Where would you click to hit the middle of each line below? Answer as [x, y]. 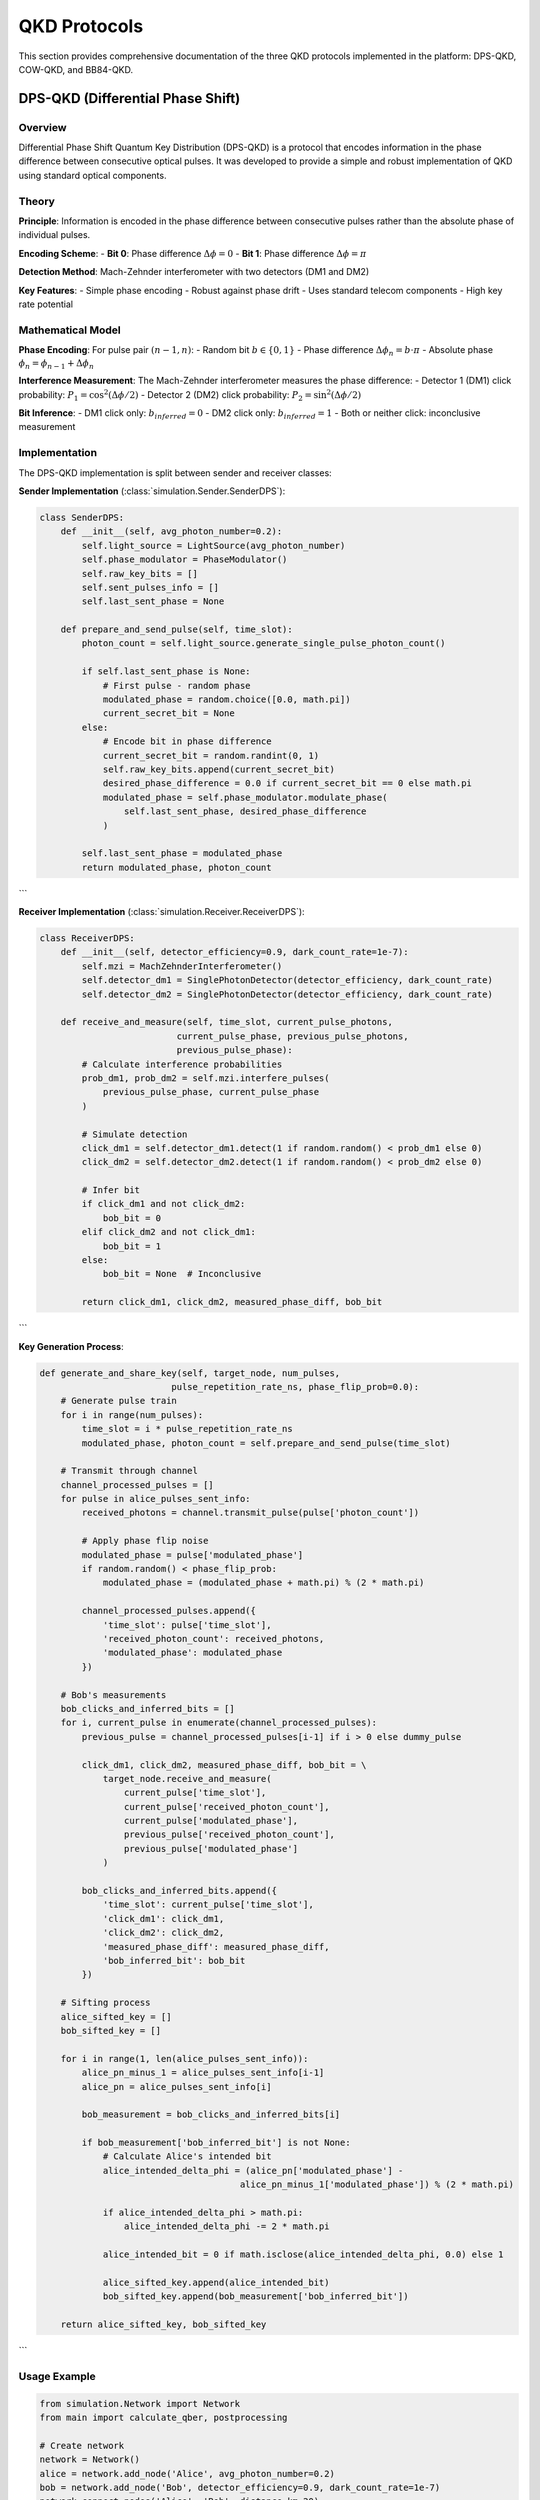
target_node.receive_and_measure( [187, 1778]
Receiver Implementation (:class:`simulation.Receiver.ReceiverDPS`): [161, 912]
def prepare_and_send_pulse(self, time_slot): [177, 629]
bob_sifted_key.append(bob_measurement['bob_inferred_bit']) [255, 2296]
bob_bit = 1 [132, 1246]
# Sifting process [105, 2003]
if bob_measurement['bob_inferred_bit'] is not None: [216, 2143]
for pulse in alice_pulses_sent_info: [155, 1499]
